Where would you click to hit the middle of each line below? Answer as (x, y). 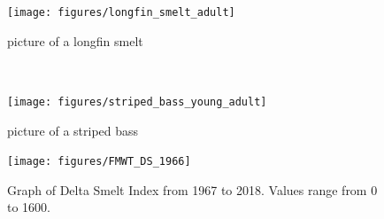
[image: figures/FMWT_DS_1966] (99, 162)
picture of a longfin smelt (75, 40)
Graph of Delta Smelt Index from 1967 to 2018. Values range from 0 (192, 189)
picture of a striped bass (73, 130)
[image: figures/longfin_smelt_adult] (121, 12)
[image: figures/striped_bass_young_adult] (137, 102)
